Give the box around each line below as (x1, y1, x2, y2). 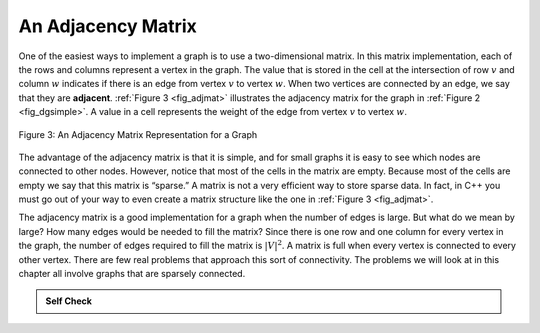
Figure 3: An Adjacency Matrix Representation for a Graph (18, 128, 258, 140)
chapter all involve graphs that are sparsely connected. (18, 268, 246, 280)
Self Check (45, 295, 92, 307)
